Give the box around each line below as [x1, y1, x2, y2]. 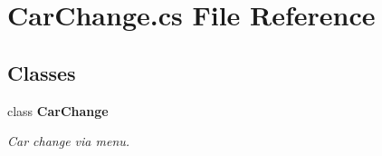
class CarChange [7, 101, 109, 120]
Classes [7, 58, 76, 86]
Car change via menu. [7, 132, 130, 151]
